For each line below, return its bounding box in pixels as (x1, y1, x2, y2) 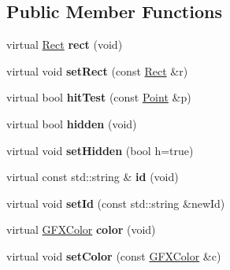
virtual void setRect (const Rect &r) (6, 62, 188, 79)
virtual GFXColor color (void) (6, 221, 156, 238)
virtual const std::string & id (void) (6, 168, 179, 185)
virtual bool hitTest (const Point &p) (6, 89, 191, 105)
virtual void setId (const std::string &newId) (6, 194, 225, 211)
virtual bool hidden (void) (6, 115, 137, 131)
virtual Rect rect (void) (6, 36, 123, 53)
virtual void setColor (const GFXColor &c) (6, 247, 221, 264)
